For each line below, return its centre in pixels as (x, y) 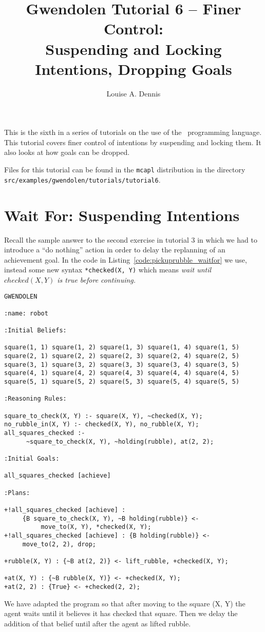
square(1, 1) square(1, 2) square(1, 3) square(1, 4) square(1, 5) (122, 348)
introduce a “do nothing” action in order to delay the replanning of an (115, 250)
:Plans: (17, 493)
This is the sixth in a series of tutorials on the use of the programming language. (133, 132)
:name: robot (26, 313)
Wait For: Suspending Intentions (122, 215)
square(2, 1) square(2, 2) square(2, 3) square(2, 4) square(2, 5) (122, 356)
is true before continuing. (97, 279)
